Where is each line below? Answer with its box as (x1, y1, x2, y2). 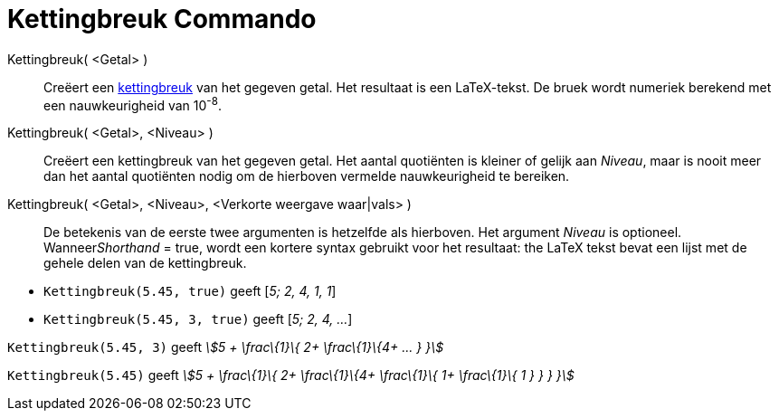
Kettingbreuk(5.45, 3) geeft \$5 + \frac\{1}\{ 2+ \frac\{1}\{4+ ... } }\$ (7, 339, 444, 356)
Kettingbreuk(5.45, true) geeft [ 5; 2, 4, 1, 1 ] (43, 283, 337, 299)
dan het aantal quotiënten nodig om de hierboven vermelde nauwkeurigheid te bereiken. (43, 168, 570, 185)
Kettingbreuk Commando (7, 4, 317, 34)
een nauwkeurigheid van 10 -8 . (43, 94, 222, 113)
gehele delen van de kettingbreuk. (43, 255, 247, 271)
